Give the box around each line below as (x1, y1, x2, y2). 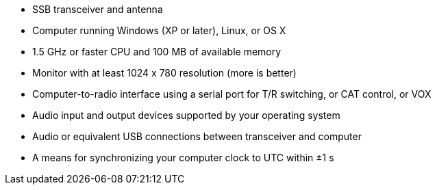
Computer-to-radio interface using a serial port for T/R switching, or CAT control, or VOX (32, 88, 432, 100)
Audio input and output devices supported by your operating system (32, 109, 340, 121)
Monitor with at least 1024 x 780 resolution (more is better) (32, 67, 297, 79)
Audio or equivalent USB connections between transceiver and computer (32, 131, 362, 142)
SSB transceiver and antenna (32, 3, 163, 15)
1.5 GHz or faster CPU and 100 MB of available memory (32, 46, 282, 57)
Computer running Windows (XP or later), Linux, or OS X (32, 25, 286, 36)
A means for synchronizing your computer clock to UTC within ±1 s (32, 152, 334, 163)
